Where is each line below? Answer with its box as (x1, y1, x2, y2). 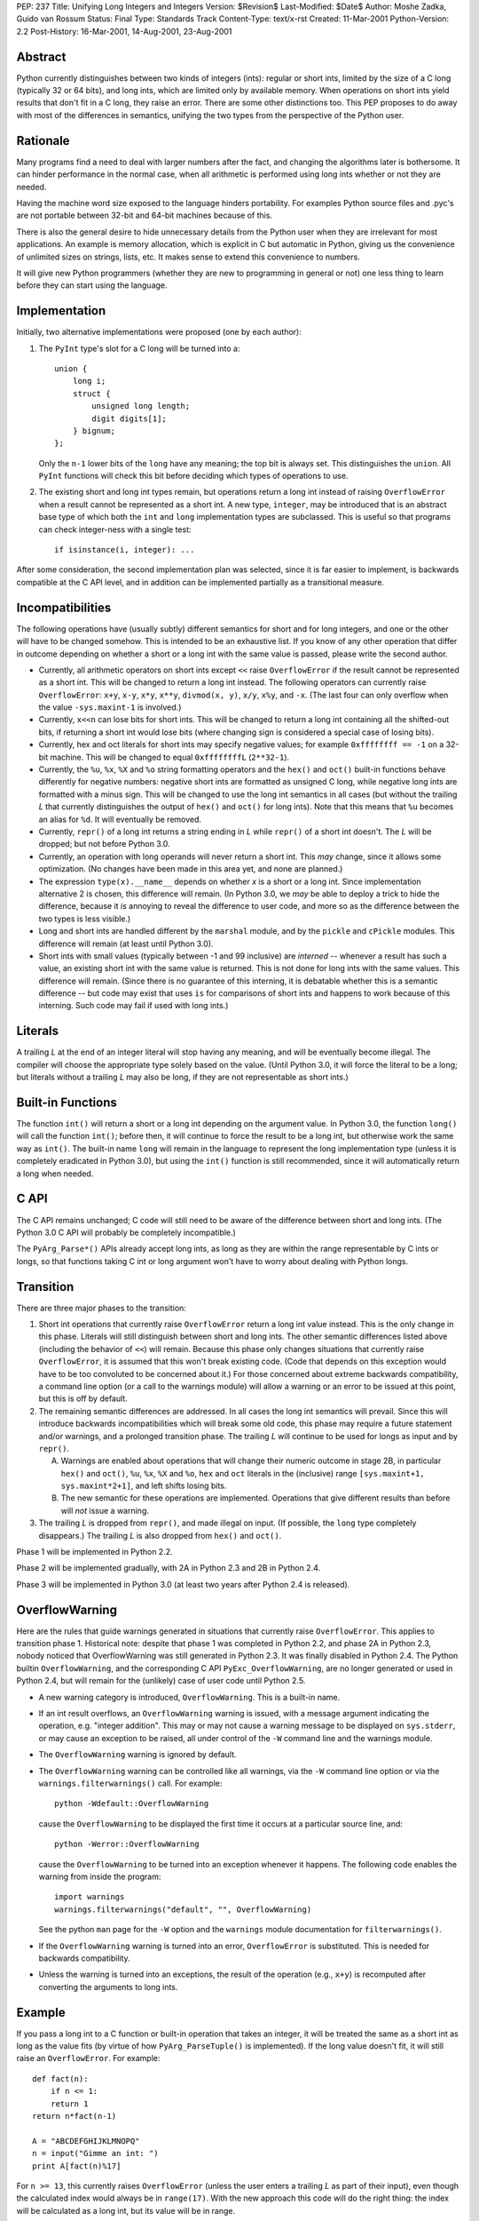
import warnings (54, 1892, 125, 1902)
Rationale (16, 133, 70, 148)
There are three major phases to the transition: (16, 1302, 186, 1313)
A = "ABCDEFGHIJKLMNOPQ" (32, 2136, 140, 2145)
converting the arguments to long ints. (38, 1981, 178, 1992)
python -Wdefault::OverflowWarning (54, 1799, 209, 1809)
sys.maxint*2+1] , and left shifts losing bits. (60, 1480, 227, 1492)
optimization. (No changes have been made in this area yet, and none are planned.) (38, 864, 343, 874)
